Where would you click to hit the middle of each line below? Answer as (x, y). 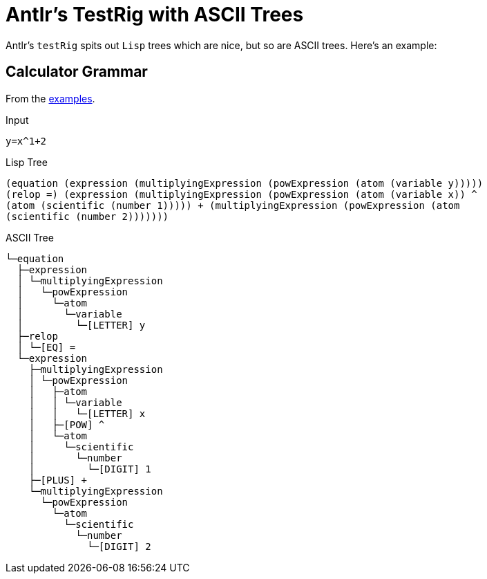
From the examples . (50, 98)
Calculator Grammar (77, 72)
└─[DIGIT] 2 (119, 546)
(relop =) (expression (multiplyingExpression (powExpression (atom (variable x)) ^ (241, 194)
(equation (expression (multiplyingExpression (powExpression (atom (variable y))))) (245, 183)
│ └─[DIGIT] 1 (90, 469)
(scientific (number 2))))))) (87, 216)
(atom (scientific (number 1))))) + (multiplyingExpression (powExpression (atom (233, 205)
